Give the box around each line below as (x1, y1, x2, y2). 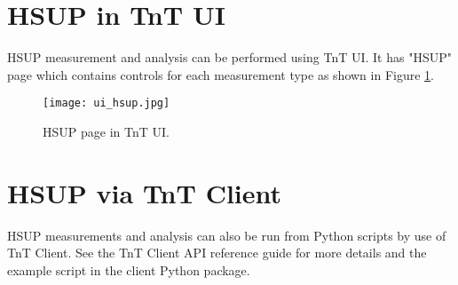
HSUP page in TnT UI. (43, 122, 170, 140)
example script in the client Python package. (7, 260, 250, 279)
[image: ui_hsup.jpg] (43, 97, 170, 110)
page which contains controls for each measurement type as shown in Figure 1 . (7, 65, 434, 83)
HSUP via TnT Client (7, 174, 282, 210)
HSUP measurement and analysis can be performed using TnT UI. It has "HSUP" (7, 48, 452, 67)
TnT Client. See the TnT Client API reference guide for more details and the (7, 243, 427, 262)
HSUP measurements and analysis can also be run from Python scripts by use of (7, 226, 446, 244)
